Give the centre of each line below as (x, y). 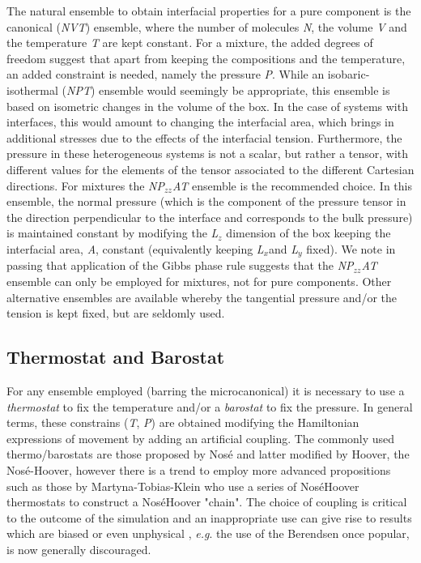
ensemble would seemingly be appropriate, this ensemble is (245, 90)
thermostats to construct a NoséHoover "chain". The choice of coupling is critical (207, 502)
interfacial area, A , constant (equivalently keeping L (135, 248)
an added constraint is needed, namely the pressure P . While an (166, 74)
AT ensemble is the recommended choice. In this (292, 185)
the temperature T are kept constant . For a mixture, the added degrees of (190, 43)
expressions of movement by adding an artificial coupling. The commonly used (201, 438)
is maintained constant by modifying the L (113, 233)
